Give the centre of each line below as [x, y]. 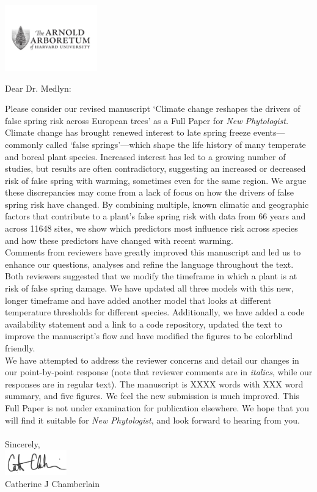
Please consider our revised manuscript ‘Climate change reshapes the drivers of [153, 108]
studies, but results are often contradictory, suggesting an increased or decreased [155, 168]
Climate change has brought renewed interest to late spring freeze [128, 132]
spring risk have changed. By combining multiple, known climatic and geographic [157, 204]
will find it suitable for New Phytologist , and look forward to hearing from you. [152, 420]
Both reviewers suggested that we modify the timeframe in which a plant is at [151, 276]
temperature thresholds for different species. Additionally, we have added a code [155, 312]
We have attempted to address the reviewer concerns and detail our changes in [152, 360]
